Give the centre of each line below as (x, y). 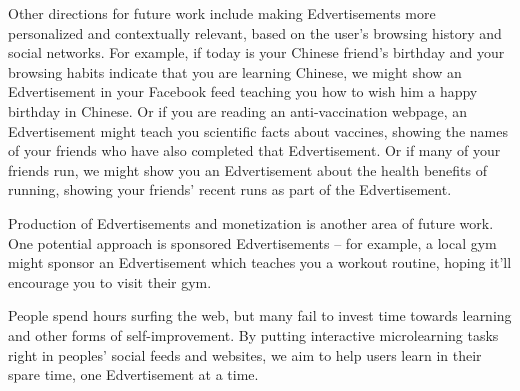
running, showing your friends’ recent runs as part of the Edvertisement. (230, 189)
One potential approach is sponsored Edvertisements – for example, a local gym (252, 242)
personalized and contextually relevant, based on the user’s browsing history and (255, 32)
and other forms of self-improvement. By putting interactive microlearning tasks (253, 334)
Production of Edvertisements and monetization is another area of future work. (251, 222)
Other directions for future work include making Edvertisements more (222, 13)
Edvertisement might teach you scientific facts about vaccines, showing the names (258, 130)
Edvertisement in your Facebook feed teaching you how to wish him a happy (243, 91)
